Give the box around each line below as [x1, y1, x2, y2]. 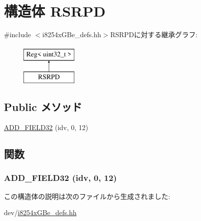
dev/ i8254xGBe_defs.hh [4, 207, 77, 218]
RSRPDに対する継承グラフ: [110, 29, 198, 40]
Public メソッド [4, 99, 82, 114]
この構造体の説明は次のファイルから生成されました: [4, 191, 170, 201]
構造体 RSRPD [4, 1, 106, 21]
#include [4, 29, 31, 40]
